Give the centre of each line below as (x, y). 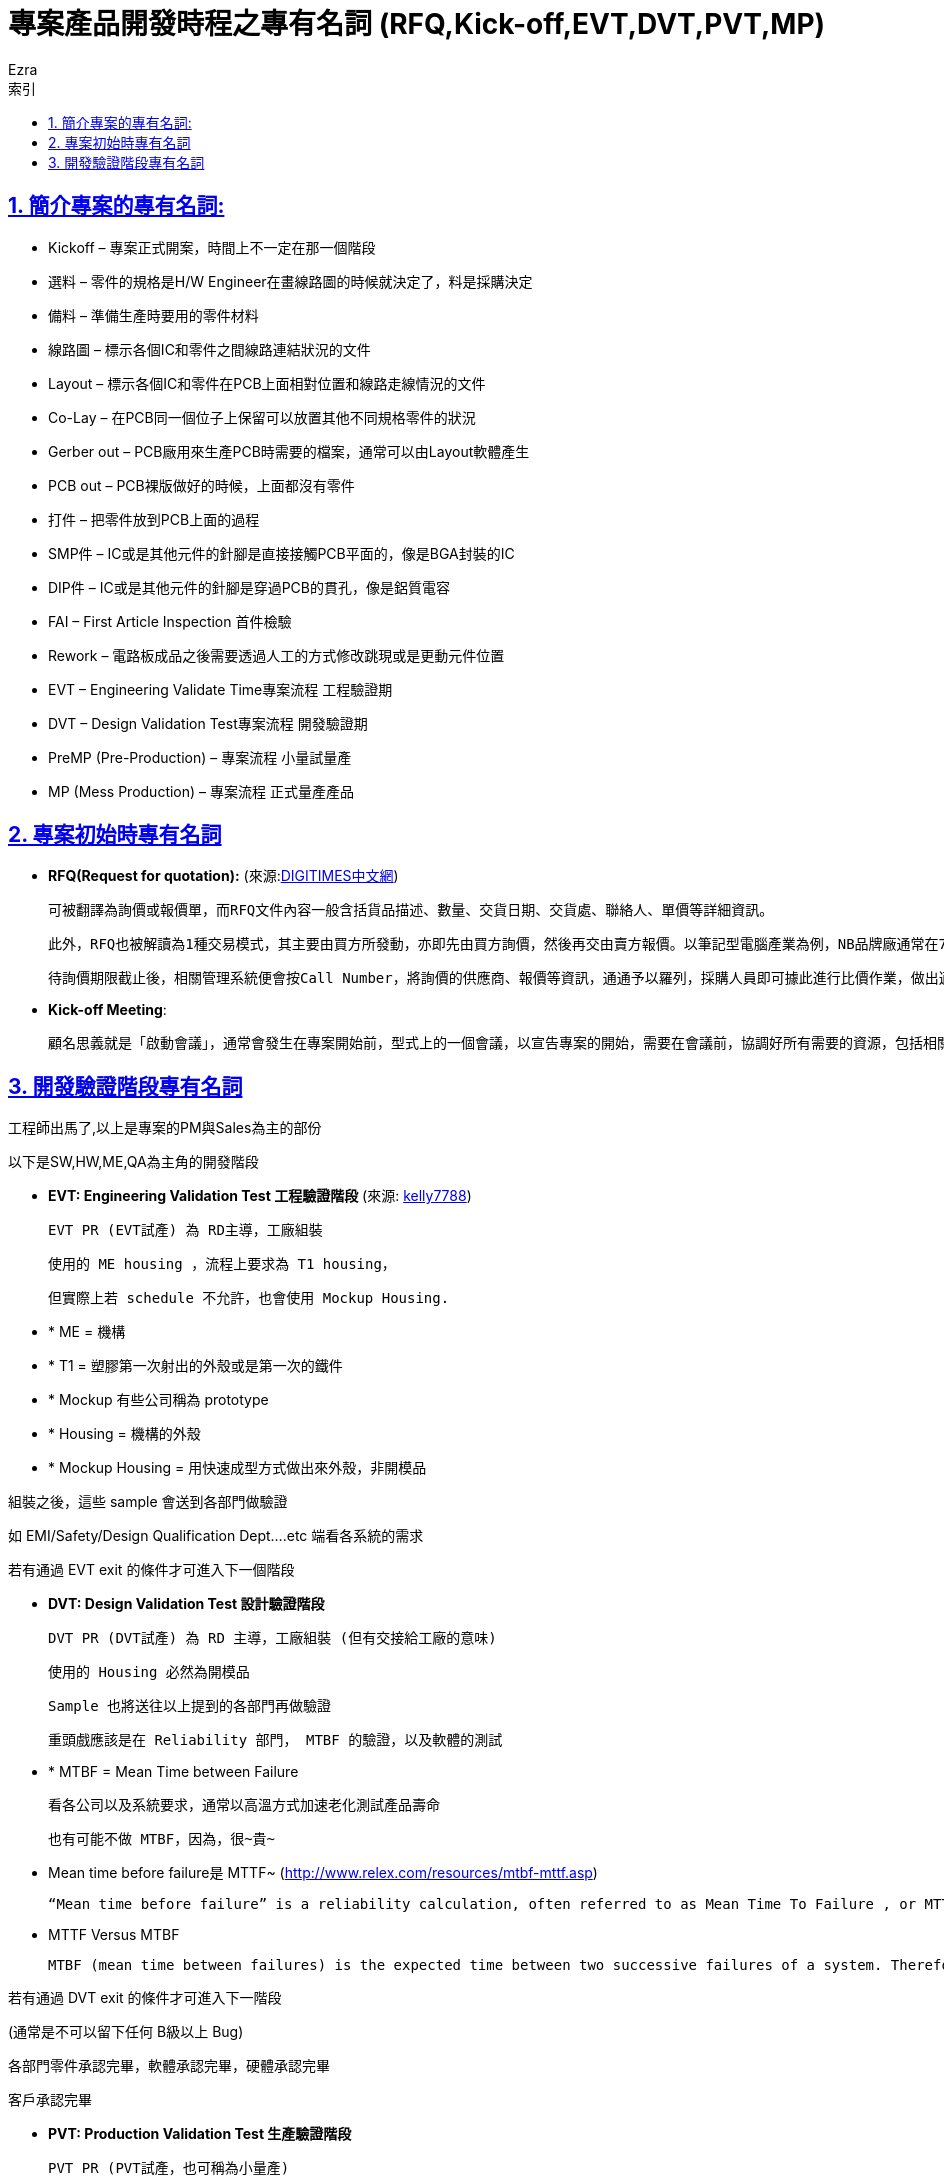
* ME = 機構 (87, 1332)
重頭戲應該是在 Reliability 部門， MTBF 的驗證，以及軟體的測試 (275, 1740)
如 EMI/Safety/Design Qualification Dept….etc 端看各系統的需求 (216, 1536)
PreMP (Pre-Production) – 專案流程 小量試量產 (200, 757)
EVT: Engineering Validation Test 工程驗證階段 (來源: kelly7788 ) (260, 1196)
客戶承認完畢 (50, 2100)
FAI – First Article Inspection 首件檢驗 (170, 621)
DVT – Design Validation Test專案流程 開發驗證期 (208, 723)
